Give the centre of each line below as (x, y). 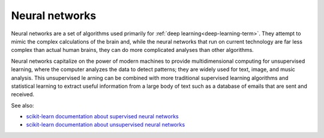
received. (23, 94)
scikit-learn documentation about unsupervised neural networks (106, 125)
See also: (22, 105)
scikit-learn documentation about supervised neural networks (103, 116)
